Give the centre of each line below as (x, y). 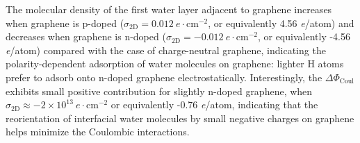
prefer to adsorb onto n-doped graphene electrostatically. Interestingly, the (164, 77)
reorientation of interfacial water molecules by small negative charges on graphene (180, 118)
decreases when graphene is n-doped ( (86, 36)
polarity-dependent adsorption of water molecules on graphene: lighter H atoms (175, 64)
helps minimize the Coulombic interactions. (98, 132)
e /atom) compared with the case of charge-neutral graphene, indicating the (166, 50)
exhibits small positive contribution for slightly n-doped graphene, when (159, 91)
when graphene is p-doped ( (65, 23)
